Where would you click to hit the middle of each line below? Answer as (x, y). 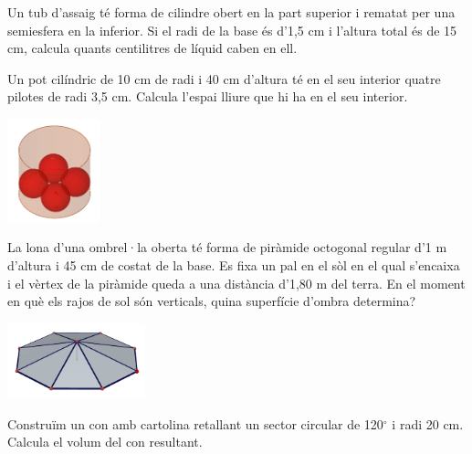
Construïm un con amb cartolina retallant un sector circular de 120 (195, 423)
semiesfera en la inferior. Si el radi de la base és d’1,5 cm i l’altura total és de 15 (232, 30)
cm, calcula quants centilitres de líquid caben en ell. (152, 48)
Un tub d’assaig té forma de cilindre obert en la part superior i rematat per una (231, 12)
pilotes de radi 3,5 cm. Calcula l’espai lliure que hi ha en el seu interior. (208, 96)
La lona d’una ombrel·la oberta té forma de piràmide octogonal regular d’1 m (227, 247)
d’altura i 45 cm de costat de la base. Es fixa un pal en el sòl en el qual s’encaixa (234, 264)
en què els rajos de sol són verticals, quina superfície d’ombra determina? (212, 301)
